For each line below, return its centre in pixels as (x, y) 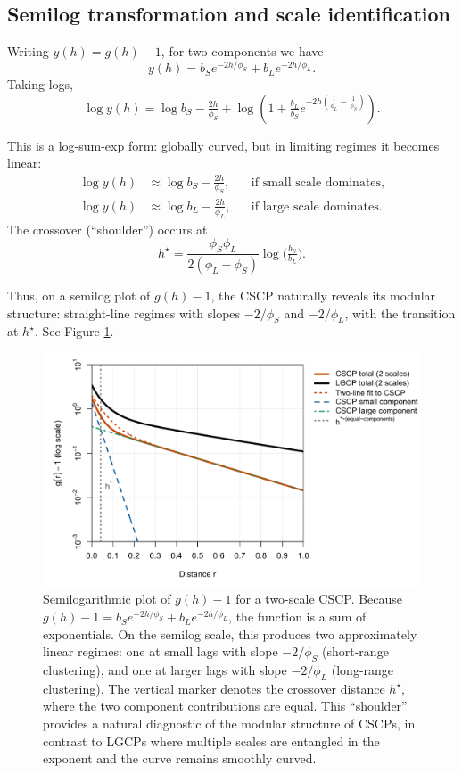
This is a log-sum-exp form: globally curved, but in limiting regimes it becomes (223, 145)
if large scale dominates (315, 206)
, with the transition (400, 312)
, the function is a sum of (297, 617)
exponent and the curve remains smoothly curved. (180, 758)
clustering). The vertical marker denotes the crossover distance (214, 688)
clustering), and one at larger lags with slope (165, 670)
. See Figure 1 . (74, 331)
